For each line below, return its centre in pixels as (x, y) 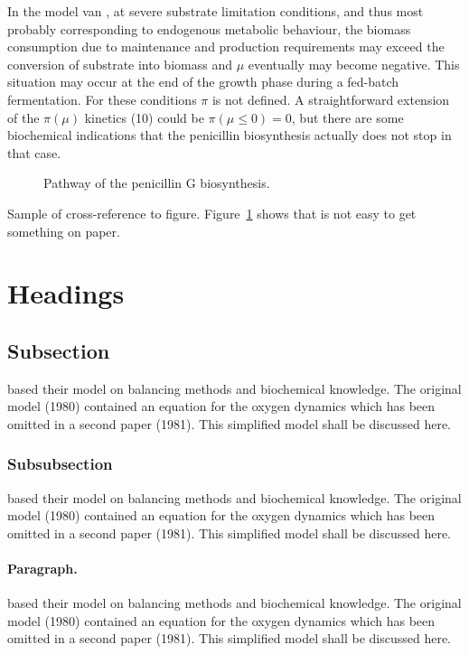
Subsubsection (60, 464)
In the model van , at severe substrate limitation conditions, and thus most (216, 11)
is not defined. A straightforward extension (331, 99)
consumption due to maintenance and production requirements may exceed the (226, 47)
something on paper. (64, 231)
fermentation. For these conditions (102, 99)
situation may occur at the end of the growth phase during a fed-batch (203, 82)
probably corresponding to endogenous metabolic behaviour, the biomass (209, 28)
